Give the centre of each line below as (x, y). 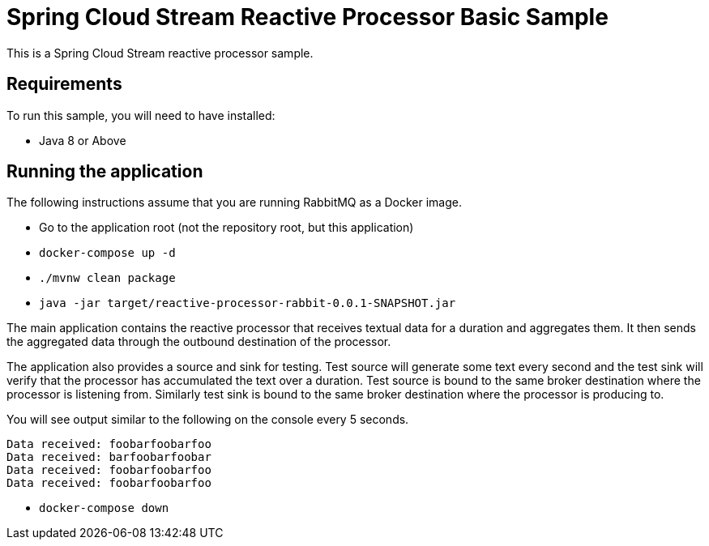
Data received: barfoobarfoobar (109, 457)
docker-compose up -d (107, 253)
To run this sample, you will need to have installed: (141, 115)
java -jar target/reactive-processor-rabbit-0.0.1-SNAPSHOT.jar (248, 303)
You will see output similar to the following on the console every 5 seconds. (208, 420)
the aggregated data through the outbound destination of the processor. (199, 342)
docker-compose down (104, 508)
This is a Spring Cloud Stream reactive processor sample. (160, 53)
